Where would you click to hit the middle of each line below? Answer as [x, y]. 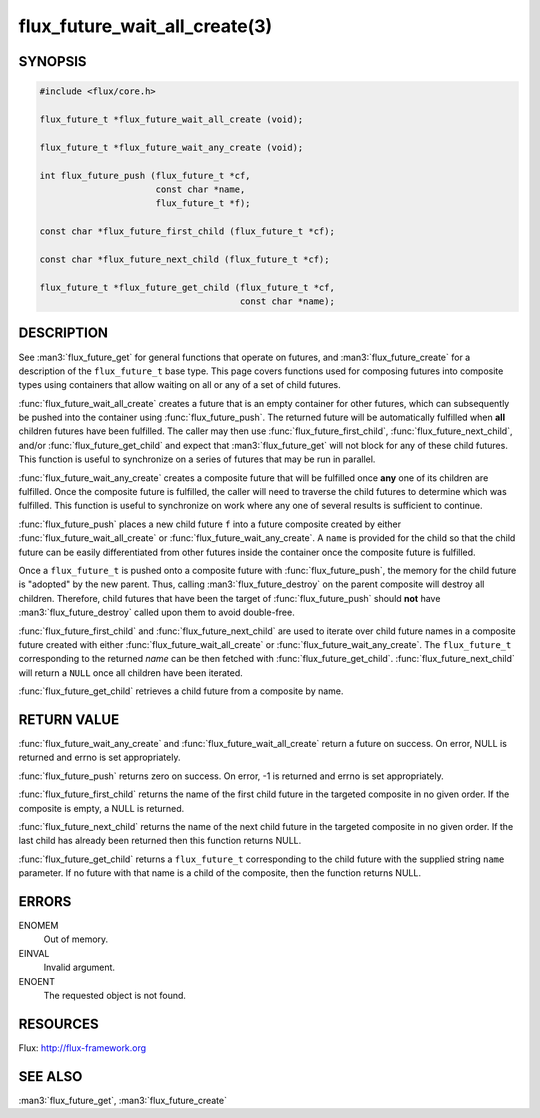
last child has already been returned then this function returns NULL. [160, 841]
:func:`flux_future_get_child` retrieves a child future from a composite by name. [181, 691]
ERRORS [45, 901]
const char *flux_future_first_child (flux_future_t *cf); [187, 231]
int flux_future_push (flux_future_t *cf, [145, 175]
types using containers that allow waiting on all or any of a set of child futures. [180, 385]
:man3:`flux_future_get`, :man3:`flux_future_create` [122, 1100]
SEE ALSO [50, 1076]
